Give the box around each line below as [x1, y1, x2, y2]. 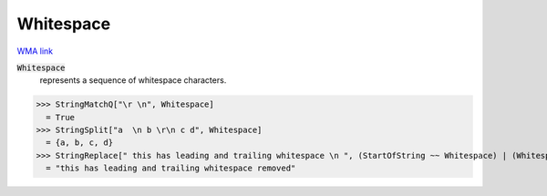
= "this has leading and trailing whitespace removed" [46, 163, 296, 173]
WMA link [16, 46, 54, 57]
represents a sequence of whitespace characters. [39, 75, 227, 86]
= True [46, 112, 76, 122]
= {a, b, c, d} [46, 138, 114, 148]
